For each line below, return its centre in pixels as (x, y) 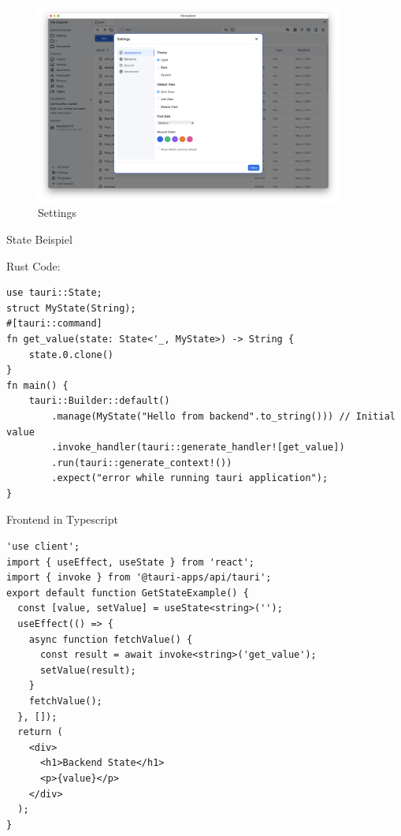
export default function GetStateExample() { (128, 593)
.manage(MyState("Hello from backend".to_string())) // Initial (223, 416)
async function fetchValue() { (111, 639)
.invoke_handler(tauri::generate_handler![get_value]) (198, 448)
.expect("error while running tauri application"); (190, 478)
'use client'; (43, 547)
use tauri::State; (54, 293)
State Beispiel (39, 239)
